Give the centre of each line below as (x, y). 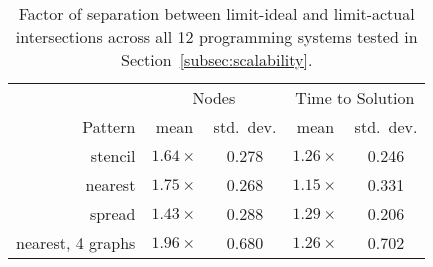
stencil (113, 155)
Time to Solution (355, 97)
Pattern (109, 126)
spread (112, 213)
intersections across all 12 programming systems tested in (216, 36)
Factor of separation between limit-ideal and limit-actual (216, 13)
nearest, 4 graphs (76, 242)
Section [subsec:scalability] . (216, 59)
